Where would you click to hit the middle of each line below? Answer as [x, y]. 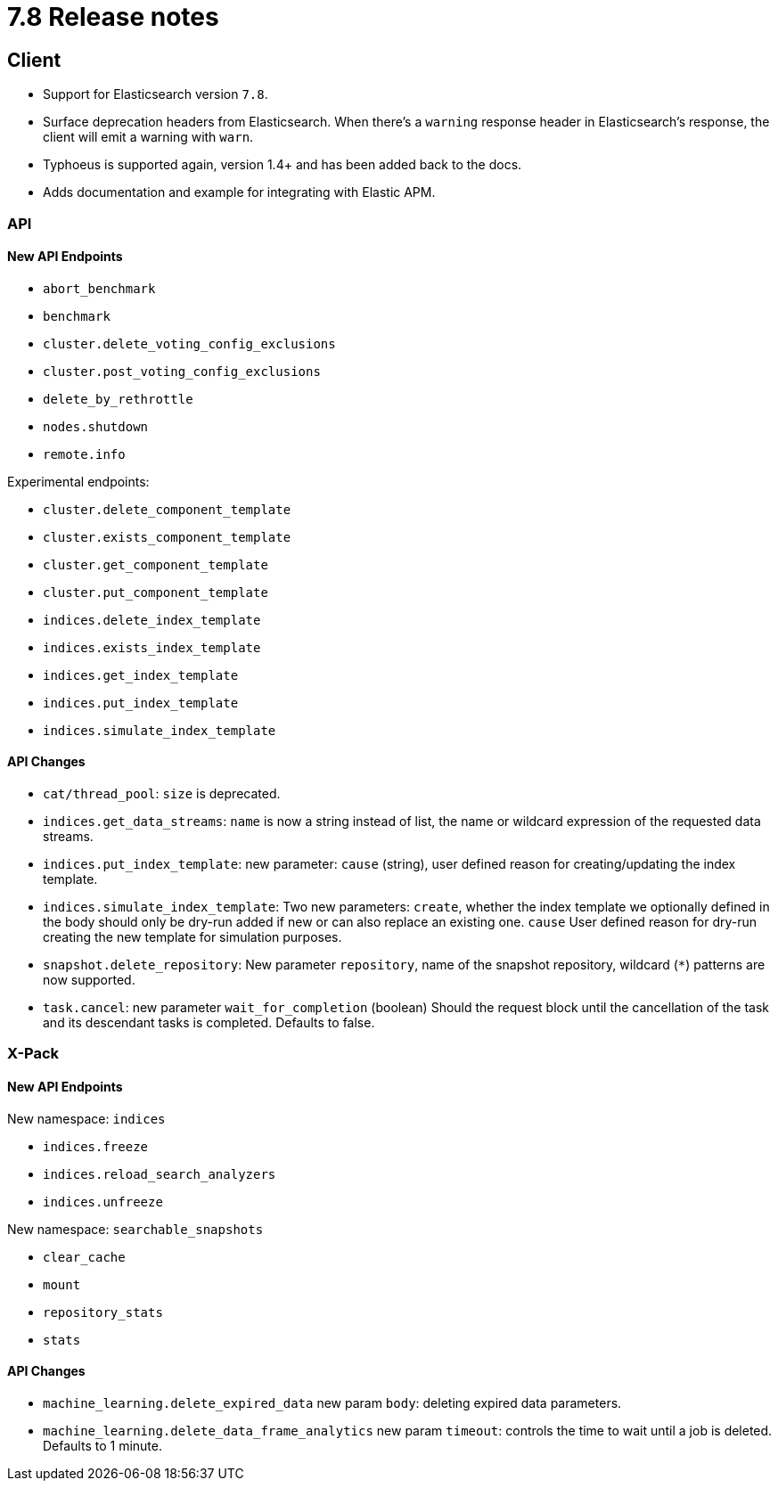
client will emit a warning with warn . [148, 137]
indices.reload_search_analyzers [160, 1174]
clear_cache [84, 1257]
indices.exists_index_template [152, 647]
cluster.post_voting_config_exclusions [182, 371]
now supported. [89, 979]
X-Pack [33, 1054]
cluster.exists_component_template [167, 537]
